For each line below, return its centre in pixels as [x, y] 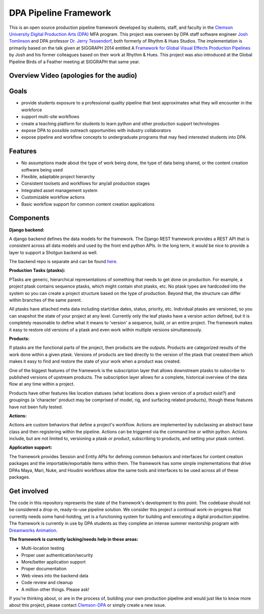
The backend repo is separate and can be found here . [63, 262]
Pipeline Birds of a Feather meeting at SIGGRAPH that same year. [75, 62]
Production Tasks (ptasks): [37, 270]
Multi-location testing [43, 548]
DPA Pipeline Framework [60, 13]
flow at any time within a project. [42, 384]
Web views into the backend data [55, 575]
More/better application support [54, 562]
